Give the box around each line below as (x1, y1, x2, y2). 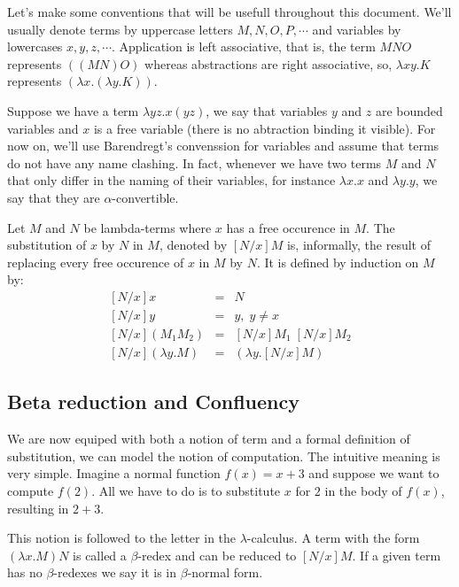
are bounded (375, 101, 443, 120)
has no (7, 563, 43, 582)
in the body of (324, 482, 402, 500)
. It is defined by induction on (256, 252, 419, 271)
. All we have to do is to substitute (91, 482, 281, 500)
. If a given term (352, 545, 441, 564)
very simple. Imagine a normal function (7, 464, 221, 483)
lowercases (7, 37, 63, 56)
